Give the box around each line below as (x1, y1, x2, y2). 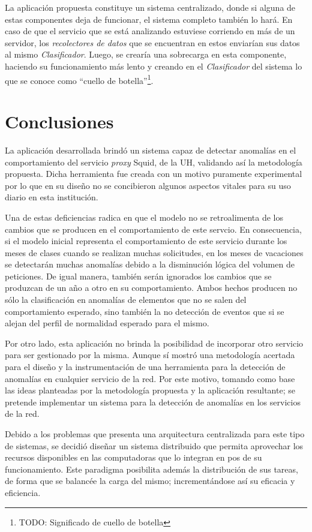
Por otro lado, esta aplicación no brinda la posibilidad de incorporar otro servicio (5, 336, 304, 349)
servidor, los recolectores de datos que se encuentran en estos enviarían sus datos (5, 36, 300, 49)
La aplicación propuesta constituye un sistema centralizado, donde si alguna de (5, 1, 296, 13)
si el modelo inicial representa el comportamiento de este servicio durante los (5, 235, 287, 247)
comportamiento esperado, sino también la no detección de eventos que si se (5, 305, 284, 317)
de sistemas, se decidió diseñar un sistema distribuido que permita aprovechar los (5, 439, 304, 452)
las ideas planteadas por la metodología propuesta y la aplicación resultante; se (5, 384, 295, 396)
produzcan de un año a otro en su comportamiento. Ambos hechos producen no (5, 281, 298, 294)
